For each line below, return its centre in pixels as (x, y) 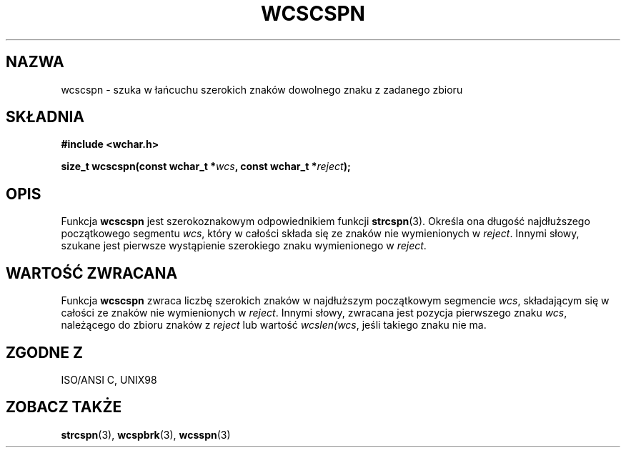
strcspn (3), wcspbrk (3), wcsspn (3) (146, 434)
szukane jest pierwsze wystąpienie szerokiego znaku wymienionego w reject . (244, 246)
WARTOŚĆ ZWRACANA (92, 273)
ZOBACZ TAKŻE (64, 407)
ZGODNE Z (45, 352)
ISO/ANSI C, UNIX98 (109, 379)
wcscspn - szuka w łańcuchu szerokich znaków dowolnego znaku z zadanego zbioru (262, 89)
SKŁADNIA (45, 117)
